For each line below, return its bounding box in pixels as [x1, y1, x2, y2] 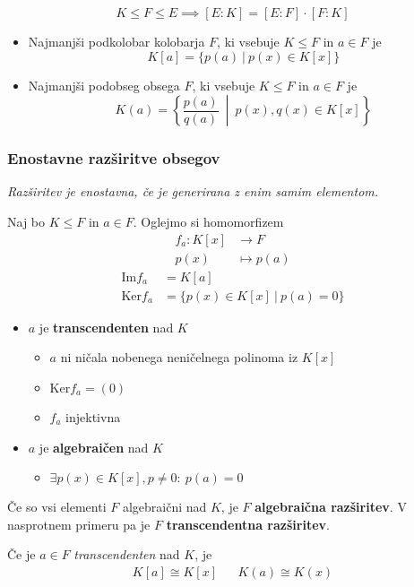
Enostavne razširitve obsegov [7, 147, 220, 169]
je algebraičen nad [39, 437, 149, 456]
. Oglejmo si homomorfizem [133, 212, 284, 230]
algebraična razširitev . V [254, 497, 407, 516]
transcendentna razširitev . [166, 514, 330, 533]
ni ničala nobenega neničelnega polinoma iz [60, 348, 298, 367]
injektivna [65, 407, 121, 426]
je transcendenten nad [39, 317, 174, 336]
